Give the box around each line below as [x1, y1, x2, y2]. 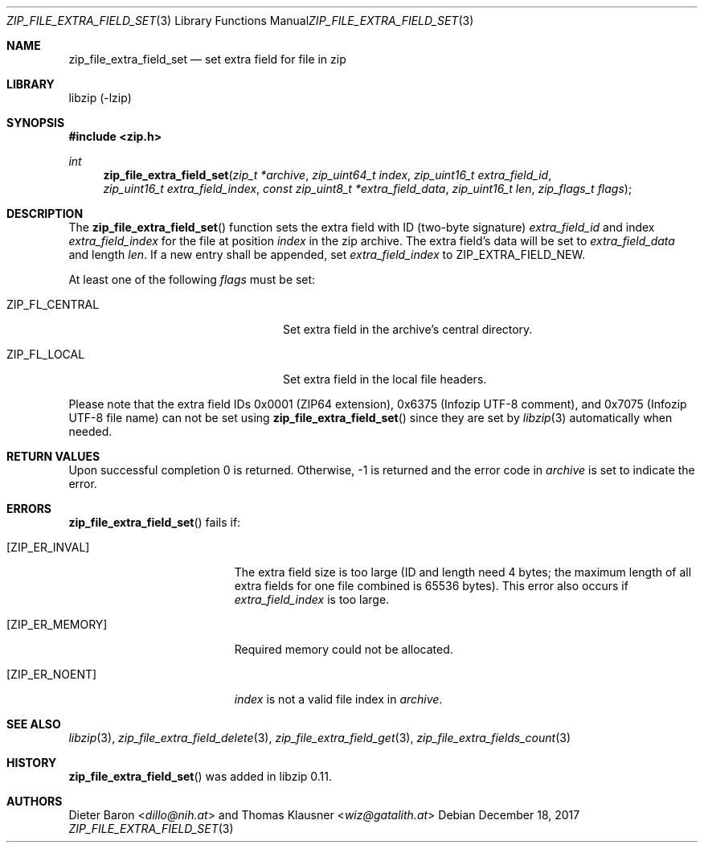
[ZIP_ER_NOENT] [6, 667, 97, 681]
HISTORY [6, 756, 57, 769]
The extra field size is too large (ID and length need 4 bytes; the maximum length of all [234, 565, 692, 579]
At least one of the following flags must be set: [68, 273, 316, 286]
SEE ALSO [6, 717, 61, 731]
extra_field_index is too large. [234, 593, 390, 606]
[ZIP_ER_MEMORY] [6, 617, 108, 631]
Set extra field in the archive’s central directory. [283, 322, 533, 336]
